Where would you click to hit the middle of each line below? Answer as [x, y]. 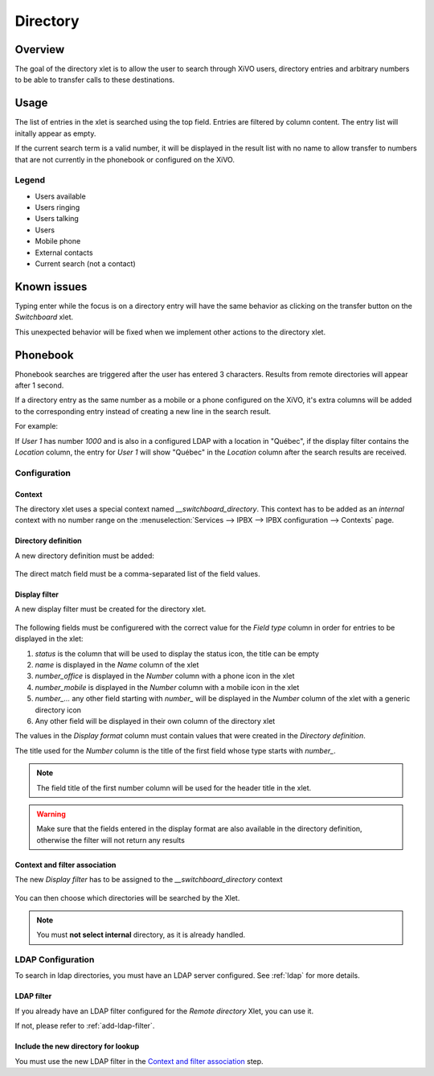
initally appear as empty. [55, 133]
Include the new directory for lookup [77, 1046]
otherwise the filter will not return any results [111, 840]
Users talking [57, 219]
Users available [60, 196]
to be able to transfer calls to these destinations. [95, 80]
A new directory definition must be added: [84, 556]
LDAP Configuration [55, 959]
